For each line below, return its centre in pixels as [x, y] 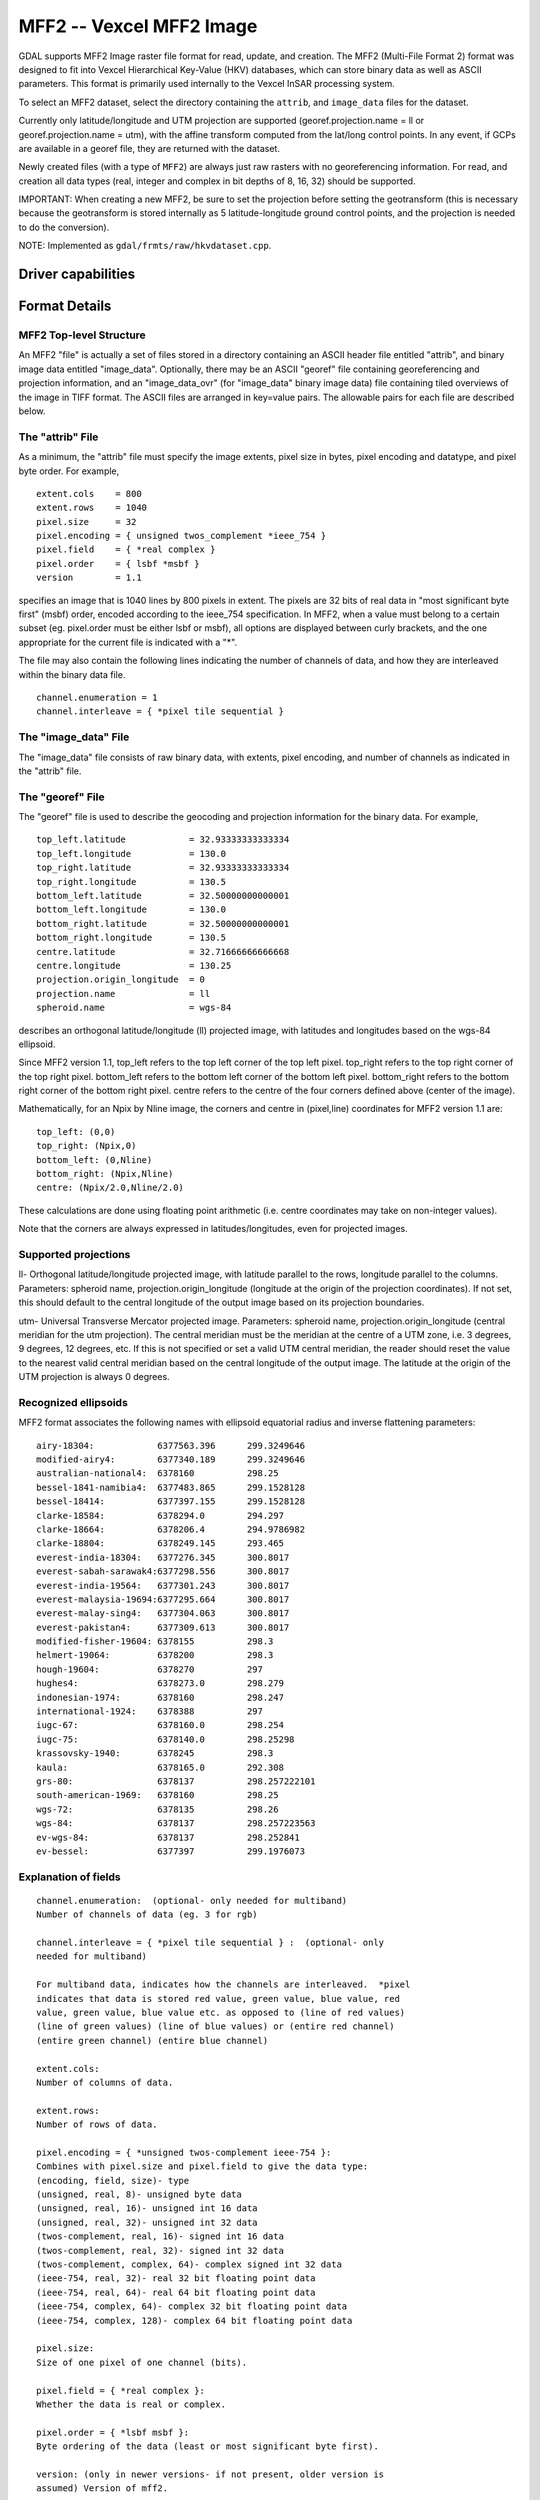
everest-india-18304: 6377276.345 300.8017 [163, 1557]
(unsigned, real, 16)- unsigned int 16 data [147, 2208]
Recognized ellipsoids [73, 1402]
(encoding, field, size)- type [113, 2180]
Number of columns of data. [105, 2082]
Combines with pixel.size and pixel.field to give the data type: [202, 2166]
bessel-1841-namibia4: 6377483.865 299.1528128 [170, 1487]
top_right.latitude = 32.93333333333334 [163, 868]
